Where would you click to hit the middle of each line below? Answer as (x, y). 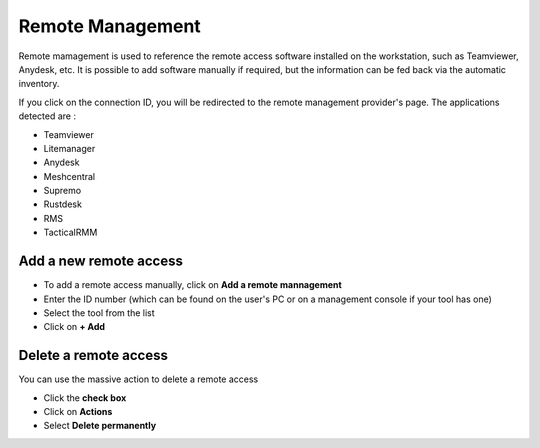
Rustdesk (62, 204)
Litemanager (69, 148)
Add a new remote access (101, 261)
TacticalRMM (70, 232)
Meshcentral (69, 176)
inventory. (39, 84)
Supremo (62, 191)
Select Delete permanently (100, 426)
